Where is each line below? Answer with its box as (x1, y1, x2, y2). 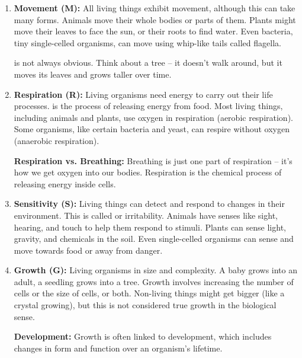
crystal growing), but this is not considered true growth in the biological (14, 299, 277, 311)
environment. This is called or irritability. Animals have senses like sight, (14, 209, 278, 221)
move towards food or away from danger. (14, 244, 163, 256)
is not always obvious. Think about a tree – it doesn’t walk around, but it (14, 56, 282, 69)
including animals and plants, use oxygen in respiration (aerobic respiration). (14, 111, 293, 123)
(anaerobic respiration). (14, 134, 99, 146)
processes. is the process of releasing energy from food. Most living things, (14, 100, 283, 112)
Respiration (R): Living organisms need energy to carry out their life (14, 88, 273, 100)
